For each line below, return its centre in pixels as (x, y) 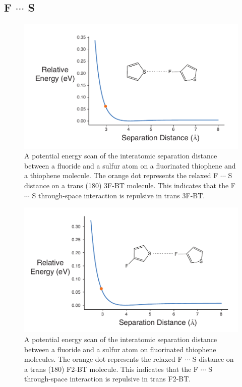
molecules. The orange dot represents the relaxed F (103, 359)
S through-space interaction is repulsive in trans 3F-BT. (118, 195)
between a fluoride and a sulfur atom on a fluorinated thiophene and (130, 165)
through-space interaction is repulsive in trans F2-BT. (108, 379)
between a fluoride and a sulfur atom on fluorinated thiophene (120, 349)
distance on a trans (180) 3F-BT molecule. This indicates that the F (130, 185)
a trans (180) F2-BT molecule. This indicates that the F (111, 369)
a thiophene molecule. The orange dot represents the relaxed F (121, 175)
